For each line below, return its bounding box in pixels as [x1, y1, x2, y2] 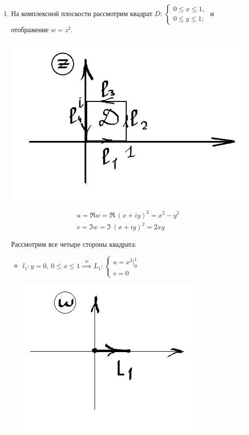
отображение [11, 24, 49, 34]
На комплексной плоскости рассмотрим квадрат [11, 8, 153, 18]
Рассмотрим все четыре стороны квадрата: [11, 239, 137, 249]
